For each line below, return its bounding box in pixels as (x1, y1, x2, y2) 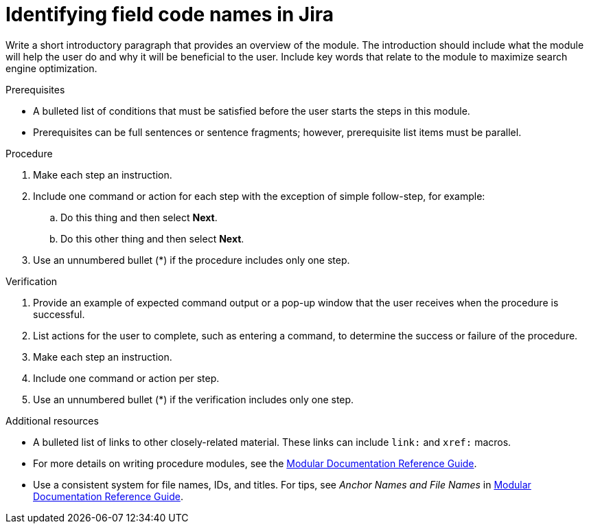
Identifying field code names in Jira (5, 3, 334, 26)
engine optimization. (5, 62, 97, 74)
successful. (33, 308, 85, 320)
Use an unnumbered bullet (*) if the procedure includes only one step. (33, 254, 350, 266)
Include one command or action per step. (33, 372, 220, 384)
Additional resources (5, 414, 99, 427)
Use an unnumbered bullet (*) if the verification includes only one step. (33, 393, 354, 405)
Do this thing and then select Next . (60, 211, 218, 223)
